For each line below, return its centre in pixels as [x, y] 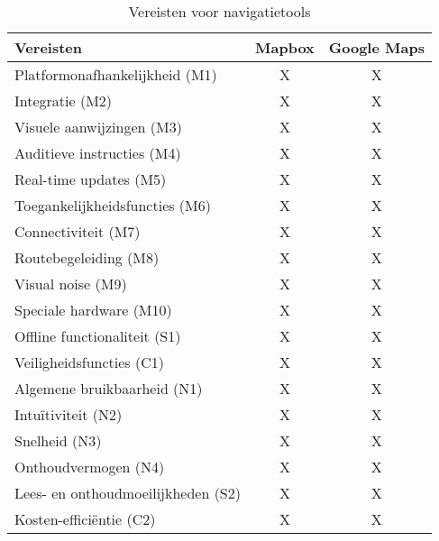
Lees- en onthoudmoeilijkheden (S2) [128, 493]
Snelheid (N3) [58, 440]
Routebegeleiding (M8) [87, 257]
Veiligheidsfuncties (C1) [89, 362]
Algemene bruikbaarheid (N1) [109, 388]
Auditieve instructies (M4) [98, 153]
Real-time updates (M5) [91, 179]
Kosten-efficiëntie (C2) [85, 519]
